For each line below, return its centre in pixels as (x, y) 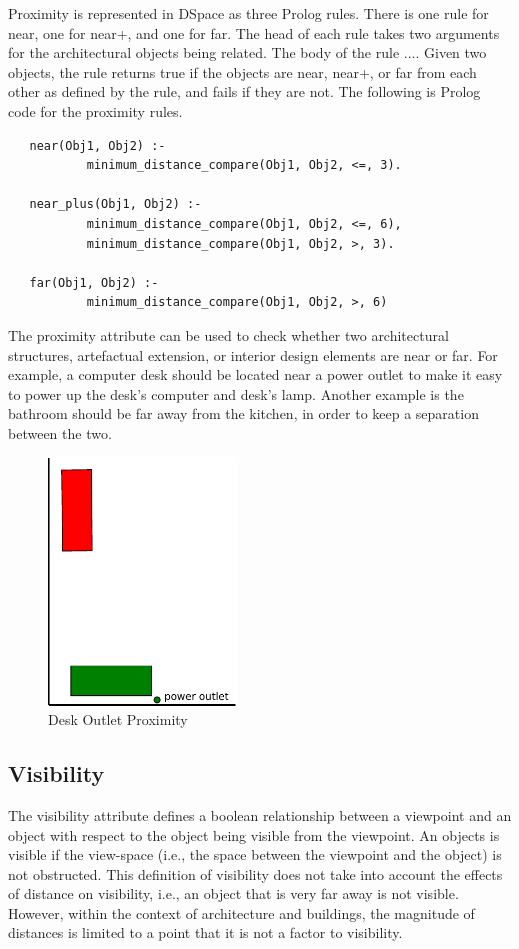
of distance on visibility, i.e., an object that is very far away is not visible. (233, 893)
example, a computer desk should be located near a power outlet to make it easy (255, 374)
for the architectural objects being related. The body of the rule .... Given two (247, 52)
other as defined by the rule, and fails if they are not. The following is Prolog (244, 91)
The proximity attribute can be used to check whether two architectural (228, 334)
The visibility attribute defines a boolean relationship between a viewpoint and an (260, 814)
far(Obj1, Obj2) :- (94, 282)
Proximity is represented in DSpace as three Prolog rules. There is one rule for (248, 13)
